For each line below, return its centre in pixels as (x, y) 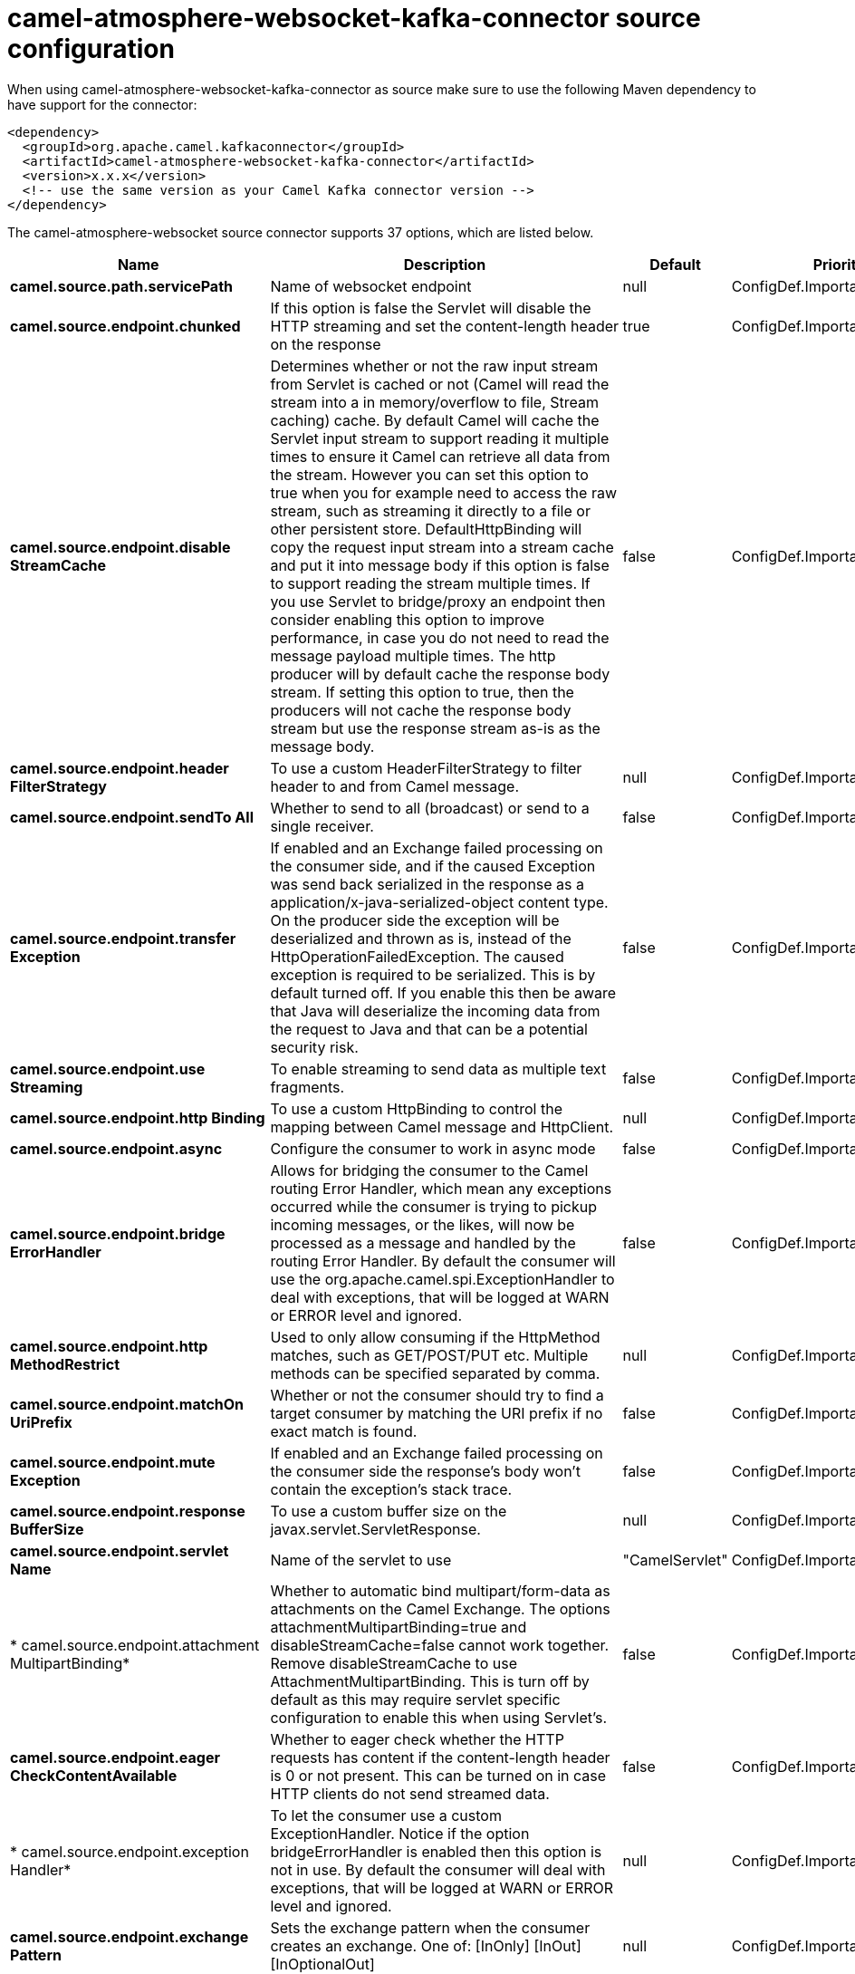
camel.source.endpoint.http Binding (138, 1117)
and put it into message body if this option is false (440, 565)
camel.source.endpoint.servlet (120, 1550)
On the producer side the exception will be (415, 920)
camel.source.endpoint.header (120, 768)
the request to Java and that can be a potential (429, 1029)
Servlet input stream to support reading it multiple (440, 438)
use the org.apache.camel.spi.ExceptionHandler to (442, 1279)
